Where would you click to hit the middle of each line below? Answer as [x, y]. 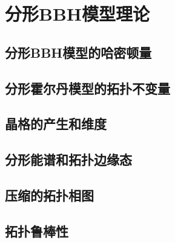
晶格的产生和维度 [56, 124]
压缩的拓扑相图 [49, 195]
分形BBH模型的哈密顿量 [78, 52]
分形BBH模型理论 [78, 14]
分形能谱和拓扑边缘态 [68, 159]
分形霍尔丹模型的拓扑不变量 [87, 88]
